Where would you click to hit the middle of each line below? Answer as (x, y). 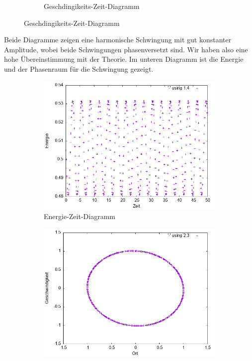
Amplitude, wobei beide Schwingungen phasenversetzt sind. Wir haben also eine (126, 49)
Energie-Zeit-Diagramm (80, 216)
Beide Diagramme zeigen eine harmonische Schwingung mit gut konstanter (118, 40)
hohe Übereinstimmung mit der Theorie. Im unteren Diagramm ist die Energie (124, 59)
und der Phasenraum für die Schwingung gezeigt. (79, 68)
